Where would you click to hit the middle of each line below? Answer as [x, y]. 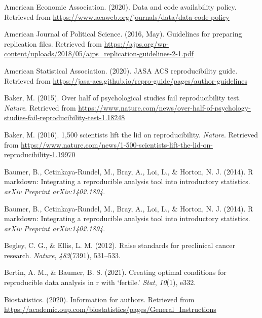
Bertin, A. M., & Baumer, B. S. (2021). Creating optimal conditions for [115, 272]
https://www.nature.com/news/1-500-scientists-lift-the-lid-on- [117, 144]
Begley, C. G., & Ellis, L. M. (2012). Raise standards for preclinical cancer [120, 245]
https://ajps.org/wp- [136, 43]
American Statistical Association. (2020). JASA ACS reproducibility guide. [121, 70]
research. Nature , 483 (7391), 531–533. [62, 255]
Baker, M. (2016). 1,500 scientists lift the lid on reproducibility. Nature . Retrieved [131, 134]
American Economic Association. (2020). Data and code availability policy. [120, 7]
